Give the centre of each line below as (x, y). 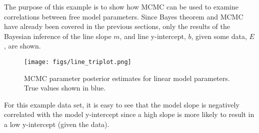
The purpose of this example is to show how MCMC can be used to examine (121, 6)
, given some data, (219, 36)
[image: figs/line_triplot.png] (78, 62)
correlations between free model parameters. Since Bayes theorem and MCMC (124, 16)
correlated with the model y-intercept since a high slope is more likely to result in (129, 114)
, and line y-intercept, (153, 36)
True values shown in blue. (65, 88)
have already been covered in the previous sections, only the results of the (117, 26)
